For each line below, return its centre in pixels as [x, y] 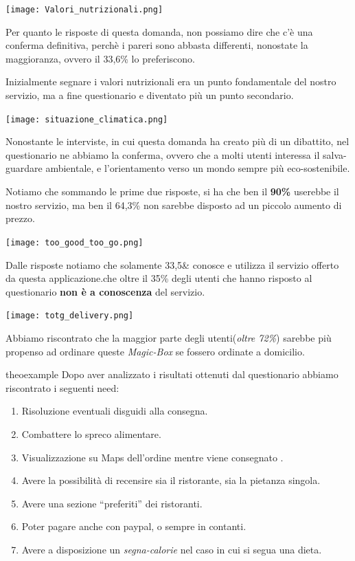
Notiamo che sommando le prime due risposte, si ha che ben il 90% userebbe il [172, 191]
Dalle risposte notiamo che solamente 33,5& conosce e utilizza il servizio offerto [172, 264]
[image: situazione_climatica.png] [87, 119]
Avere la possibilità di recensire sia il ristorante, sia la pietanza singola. [171, 480]
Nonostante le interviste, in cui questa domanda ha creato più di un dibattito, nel [177, 141]
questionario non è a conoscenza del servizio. [105, 291]
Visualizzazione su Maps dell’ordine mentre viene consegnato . [152, 457]
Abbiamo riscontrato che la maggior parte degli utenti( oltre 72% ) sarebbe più [169, 337]
